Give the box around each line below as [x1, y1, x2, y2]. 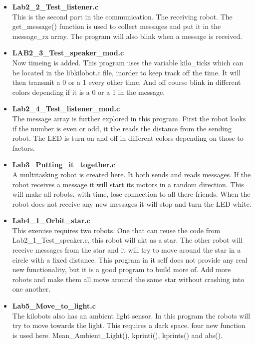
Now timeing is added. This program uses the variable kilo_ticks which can [12, 57, 244, 67]
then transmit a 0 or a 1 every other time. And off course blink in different [12, 77, 241, 87]
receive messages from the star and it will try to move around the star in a [12, 245, 241, 255]
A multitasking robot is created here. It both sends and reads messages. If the [12, 169, 251, 179]
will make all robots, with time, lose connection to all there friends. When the [12, 189, 251, 199]
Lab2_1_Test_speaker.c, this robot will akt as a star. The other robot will [12, 235, 243, 245]
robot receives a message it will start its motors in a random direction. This [12, 179, 244, 189]
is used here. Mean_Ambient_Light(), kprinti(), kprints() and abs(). [12, 330, 223, 340]
